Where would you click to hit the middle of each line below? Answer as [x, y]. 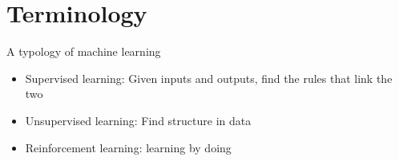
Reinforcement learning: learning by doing [128, 147]
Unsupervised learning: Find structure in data [138, 120]
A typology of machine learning [84, 51]
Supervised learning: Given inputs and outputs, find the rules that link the [209, 78]
